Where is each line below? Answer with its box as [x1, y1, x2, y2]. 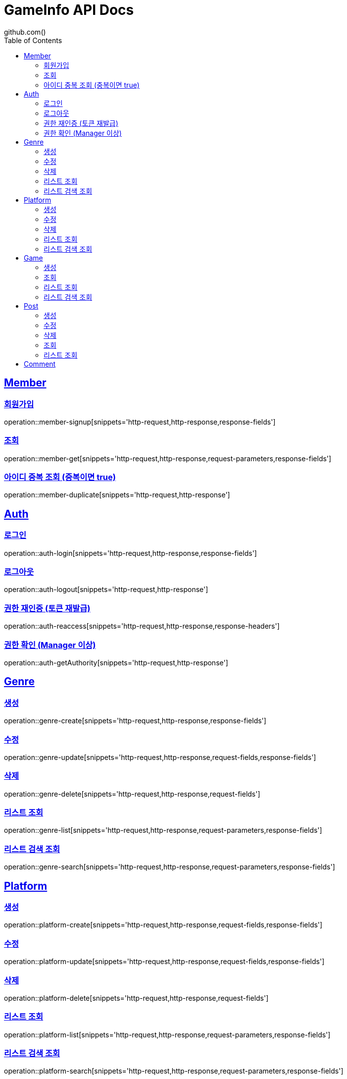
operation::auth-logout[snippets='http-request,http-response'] [4, 585, 208, 594]
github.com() [4, 27, 46, 36]
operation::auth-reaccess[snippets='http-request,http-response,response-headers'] [4, 622, 280, 631]
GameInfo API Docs [4, 1, 134, 18]
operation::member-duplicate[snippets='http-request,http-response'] [4, 490, 230, 499]
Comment [24, 359, 56, 368]
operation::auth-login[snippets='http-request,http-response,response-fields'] [4, 548, 257, 557]
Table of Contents [4, 36, 62, 45]
